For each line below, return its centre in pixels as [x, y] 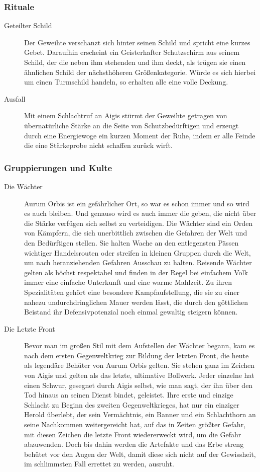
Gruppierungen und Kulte [58, 167]
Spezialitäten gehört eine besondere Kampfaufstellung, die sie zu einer [132, 292]
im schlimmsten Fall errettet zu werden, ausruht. [99, 464]
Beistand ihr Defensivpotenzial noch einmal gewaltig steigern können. [131, 312]
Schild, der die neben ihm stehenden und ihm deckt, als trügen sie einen [135, 62]
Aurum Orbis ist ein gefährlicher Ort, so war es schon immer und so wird [137, 203]
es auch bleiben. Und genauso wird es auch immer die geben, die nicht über [140, 213]
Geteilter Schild [28, 25]
